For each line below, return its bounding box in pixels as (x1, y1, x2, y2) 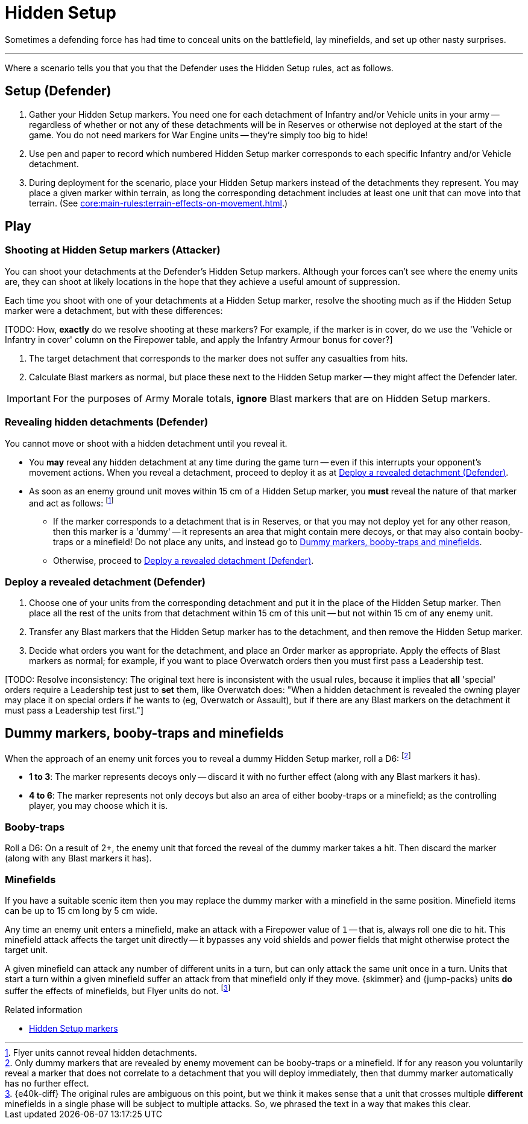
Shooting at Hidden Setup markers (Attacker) (5, 244, 221, 257)
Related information (5, 1004, 83, 1015)
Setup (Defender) (5, 83, 112, 99)
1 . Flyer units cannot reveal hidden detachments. (5, 1047, 197, 1058)
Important (7, 392, 51, 404)
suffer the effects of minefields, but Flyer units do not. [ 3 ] (5, 983, 231, 996)
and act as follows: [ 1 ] (29, 496, 114, 508)
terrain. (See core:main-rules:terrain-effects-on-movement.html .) (29, 197, 288, 208)
